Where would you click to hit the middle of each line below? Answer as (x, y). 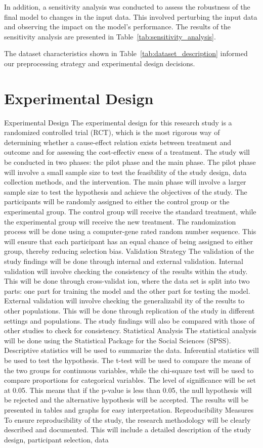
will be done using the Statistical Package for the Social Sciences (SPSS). (118, 340)
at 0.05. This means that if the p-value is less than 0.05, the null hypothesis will (128, 390)
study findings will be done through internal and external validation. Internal (124, 261)
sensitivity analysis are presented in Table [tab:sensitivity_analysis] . (110, 36)
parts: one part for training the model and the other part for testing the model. (127, 290)
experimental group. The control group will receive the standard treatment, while (130, 212)
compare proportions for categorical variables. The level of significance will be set (130, 380)
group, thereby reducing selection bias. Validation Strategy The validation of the (129, 251)
